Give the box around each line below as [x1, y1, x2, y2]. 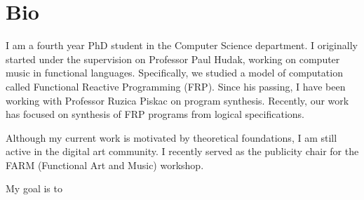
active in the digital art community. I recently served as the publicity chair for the [6, 144, 359, 159]
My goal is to [6, 181, 62, 196]
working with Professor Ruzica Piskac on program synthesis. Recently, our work [6, 93, 349, 107]
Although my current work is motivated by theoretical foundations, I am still [6, 130, 337, 145]
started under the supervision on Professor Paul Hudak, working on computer [6, 51, 340, 66]
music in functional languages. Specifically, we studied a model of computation [6, 65, 343, 80]
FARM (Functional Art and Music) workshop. [6, 157, 204, 172]
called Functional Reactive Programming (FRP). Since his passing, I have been [6, 79, 346, 93]
